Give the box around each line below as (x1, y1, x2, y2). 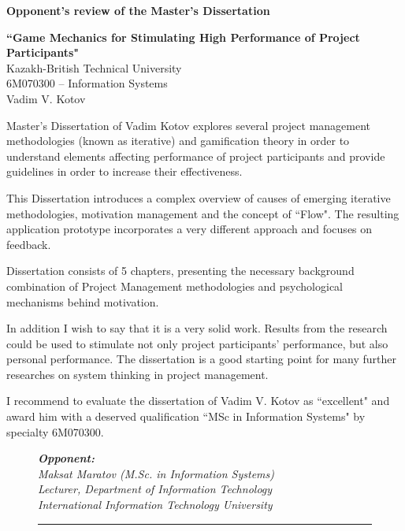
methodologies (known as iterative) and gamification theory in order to (6, 132, 350, 149)
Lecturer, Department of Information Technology (38, 481, 273, 497)
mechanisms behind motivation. (6, 293, 159, 310)
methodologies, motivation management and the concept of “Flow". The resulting (6, 205, 399, 221)
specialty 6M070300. (6, 423, 104, 440)
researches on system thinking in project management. (6, 366, 269, 382)
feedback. (6, 236, 51, 252)
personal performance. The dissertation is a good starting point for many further (6, 351, 397, 367)
